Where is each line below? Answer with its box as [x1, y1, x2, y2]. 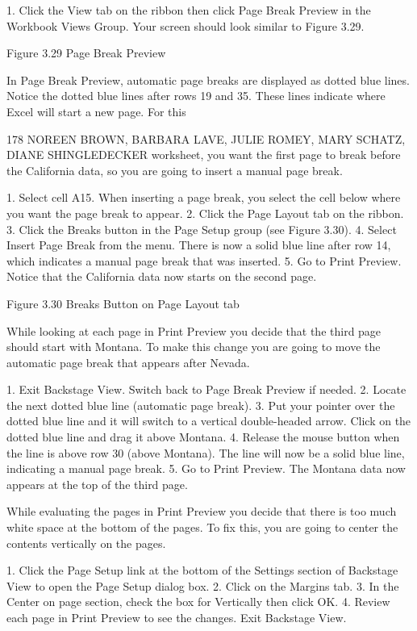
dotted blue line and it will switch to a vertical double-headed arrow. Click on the [6, 412, 411, 429]
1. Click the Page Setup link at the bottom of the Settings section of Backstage [6, 562, 398, 579]
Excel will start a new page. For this [6, 102, 186, 119]
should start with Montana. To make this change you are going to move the [6, 338, 381, 355]
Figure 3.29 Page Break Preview [6, 44, 166, 61]
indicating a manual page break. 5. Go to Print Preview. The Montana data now [6, 460, 406, 477]
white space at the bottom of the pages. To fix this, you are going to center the [6, 519, 398, 536]
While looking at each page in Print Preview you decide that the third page [6, 322, 382, 339]
